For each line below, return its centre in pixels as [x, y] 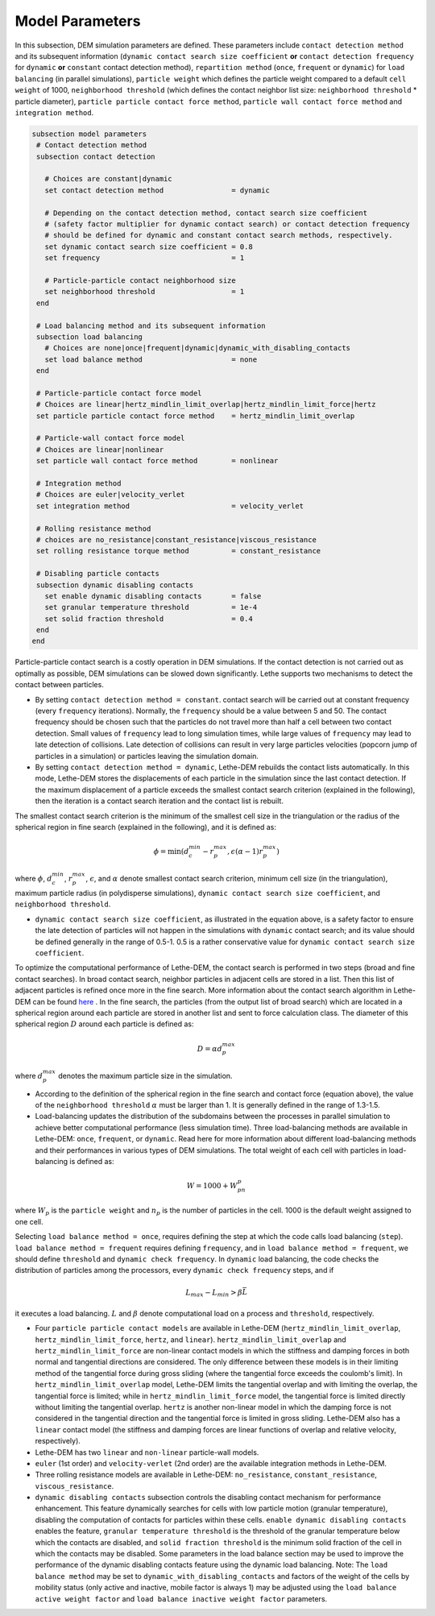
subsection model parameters [89, 134]
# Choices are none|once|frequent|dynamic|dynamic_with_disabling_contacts [197, 348]
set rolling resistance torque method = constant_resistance [179, 551]
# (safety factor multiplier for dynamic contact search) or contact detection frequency [227, 224]
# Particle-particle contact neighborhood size [141, 280]
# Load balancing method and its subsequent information [151, 325]
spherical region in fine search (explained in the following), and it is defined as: [146, 827]
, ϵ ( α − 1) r [245, 851]
